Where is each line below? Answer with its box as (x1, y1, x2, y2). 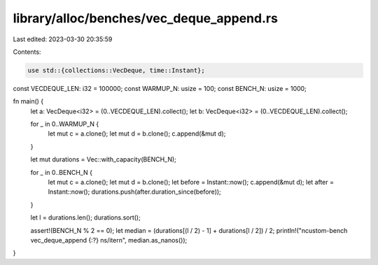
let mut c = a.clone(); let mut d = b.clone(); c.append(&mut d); (48, 129, 226, 138)
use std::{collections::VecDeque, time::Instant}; (27, 66, 206, 74)
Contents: (13, 48, 41, 56)
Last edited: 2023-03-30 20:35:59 (13, 35, 113, 43)
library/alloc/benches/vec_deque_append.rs (13, 10, 278, 26)
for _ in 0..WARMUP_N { (30, 120, 99, 129)
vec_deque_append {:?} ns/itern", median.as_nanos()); (30, 236, 188, 244)
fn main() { (13, 97, 44, 106)
